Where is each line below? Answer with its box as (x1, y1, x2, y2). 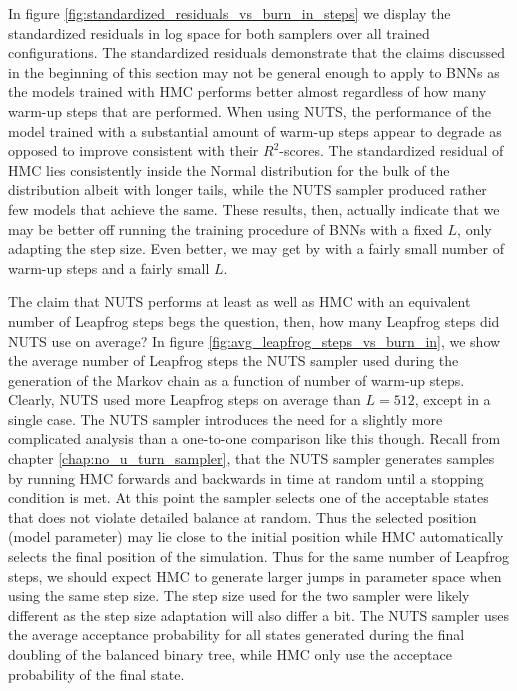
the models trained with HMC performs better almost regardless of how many (8, 81, 487, 102)
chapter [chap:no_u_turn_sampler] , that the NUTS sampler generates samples (8, 448, 495, 469)
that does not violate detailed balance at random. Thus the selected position (8, 506, 477, 527)
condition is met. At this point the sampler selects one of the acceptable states (8, 487, 489, 508)
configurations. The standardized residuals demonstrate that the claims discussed (8, 42, 506, 63)
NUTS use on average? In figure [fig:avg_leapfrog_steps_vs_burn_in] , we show (8, 330, 501, 351)
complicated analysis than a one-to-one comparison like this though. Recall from (8, 428, 501, 449)
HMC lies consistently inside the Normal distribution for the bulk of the (8, 159, 450, 180)
